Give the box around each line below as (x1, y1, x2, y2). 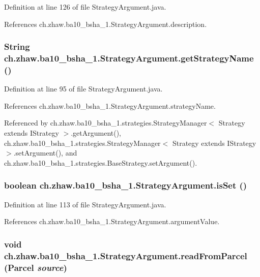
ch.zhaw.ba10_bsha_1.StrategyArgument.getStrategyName (4, 52, 254, 65)
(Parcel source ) (4, 261, 67, 273)
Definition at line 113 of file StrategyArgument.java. (4, 199, 166, 209)
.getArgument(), (71, 128, 121, 138)
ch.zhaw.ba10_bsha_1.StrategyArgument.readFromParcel (4, 249, 247, 262)
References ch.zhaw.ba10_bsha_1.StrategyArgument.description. (4, 18, 207, 29)
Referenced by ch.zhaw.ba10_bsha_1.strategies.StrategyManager (4, 117, 207, 128)
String (4, 40, 30, 53)
